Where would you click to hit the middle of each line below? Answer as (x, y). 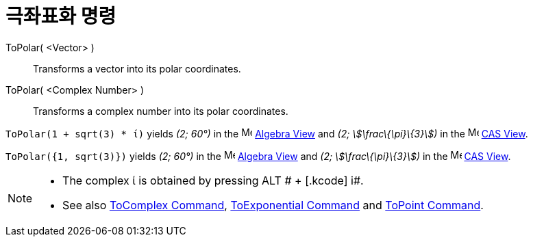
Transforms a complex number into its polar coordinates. (161, 111)
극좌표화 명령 (61, 16)
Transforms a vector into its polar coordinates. (137, 68)
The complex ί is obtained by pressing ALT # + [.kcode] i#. (213, 180)
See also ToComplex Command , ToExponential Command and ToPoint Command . (273, 205)
